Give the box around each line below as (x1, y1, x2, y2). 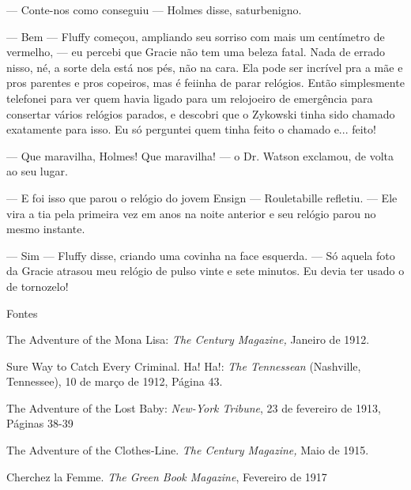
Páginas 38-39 (6, 415, 74, 432)
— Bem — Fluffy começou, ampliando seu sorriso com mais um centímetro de (6, 28, 385, 44)
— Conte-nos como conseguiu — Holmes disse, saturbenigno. (6, 2, 302, 17)
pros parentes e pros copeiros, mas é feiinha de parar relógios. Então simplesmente (6, 74, 405, 91)
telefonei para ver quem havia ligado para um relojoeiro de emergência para (6, 89, 373, 106)
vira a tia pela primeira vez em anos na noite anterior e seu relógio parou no (6, 205, 376, 221)
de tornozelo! (6, 277, 69, 294)
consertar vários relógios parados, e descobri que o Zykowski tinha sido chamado (6, 105, 395, 122)
